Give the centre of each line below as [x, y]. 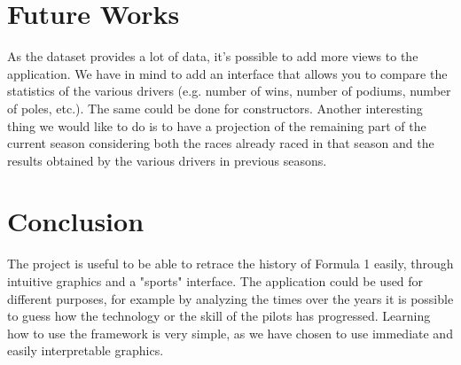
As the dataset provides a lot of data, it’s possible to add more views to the [213, 56]
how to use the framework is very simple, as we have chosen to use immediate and [230, 333]
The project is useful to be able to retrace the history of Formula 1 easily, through [230, 264]
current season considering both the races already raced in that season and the [221, 143]
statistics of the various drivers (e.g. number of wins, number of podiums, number [229, 91]
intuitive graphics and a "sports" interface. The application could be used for [215, 281]
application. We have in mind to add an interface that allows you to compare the [227, 73]
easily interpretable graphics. [86, 350]
